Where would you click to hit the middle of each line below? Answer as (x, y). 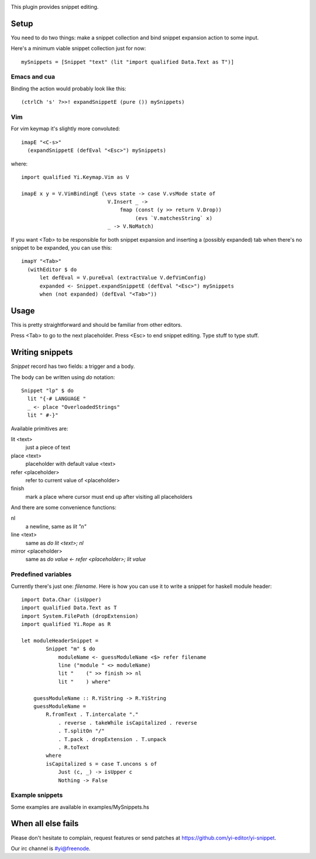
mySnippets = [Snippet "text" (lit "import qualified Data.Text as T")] (128, 62)
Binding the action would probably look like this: (68, 89)
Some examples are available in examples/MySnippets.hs (80, 807)
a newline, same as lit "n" (56, 526)
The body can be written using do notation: (63, 377)
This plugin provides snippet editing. (55, 7)
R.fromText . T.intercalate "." (92, 715)
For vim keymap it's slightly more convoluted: (66, 128)
